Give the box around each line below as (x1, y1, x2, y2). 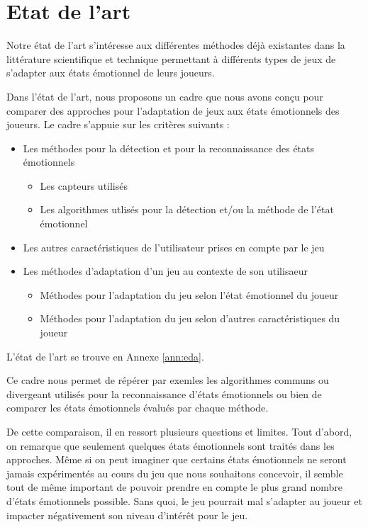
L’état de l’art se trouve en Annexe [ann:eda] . (6, 348, 204, 363)
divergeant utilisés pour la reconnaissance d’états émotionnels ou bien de (6, 386, 322, 401)
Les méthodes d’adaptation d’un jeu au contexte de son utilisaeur (23, 263, 308, 278)
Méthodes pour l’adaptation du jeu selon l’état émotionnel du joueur (40, 287, 339, 302)
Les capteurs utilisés (40, 178, 128, 193)
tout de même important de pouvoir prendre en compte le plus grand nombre (6, 480, 342, 494)
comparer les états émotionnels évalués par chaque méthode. (6, 400, 269, 415)
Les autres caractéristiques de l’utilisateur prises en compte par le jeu (23, 239, 325, 254)
